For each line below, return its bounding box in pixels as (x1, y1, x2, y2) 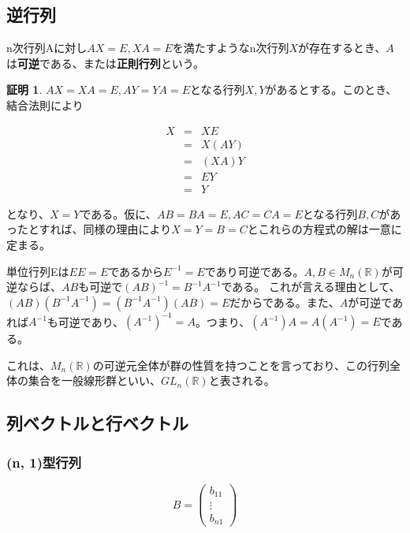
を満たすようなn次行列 (172, 39, 289, 56)
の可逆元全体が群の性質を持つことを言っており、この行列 (92, 356, 390, 373)
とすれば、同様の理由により (28, 221, 172, 237)
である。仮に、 (80, 205, 157, 222)
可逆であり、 (58, 313, 125, 330)
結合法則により (6, 96, 84, 113)
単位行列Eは (6, 263, 69, 279)
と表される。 (208, 372, 275, 389)
